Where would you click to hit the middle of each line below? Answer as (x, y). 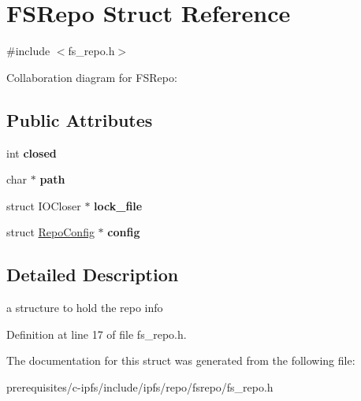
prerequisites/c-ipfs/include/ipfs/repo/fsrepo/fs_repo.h (140, 386)
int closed (32, 152)
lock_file (118, 205)
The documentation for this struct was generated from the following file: (181, 360)
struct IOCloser (44, 205)
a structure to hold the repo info (85, 308)
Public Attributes (80, 119)
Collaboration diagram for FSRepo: (92, 77)
